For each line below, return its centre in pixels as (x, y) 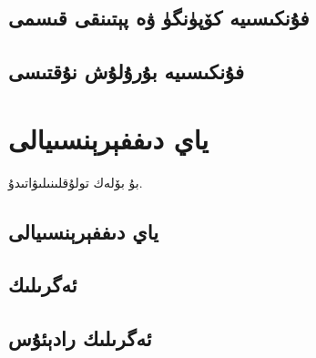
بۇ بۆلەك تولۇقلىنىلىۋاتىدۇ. (76, 182)
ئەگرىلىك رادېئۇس (80, 338)
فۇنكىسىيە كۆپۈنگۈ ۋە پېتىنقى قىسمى (159, 18)
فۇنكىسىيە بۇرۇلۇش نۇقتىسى (126, 72)
